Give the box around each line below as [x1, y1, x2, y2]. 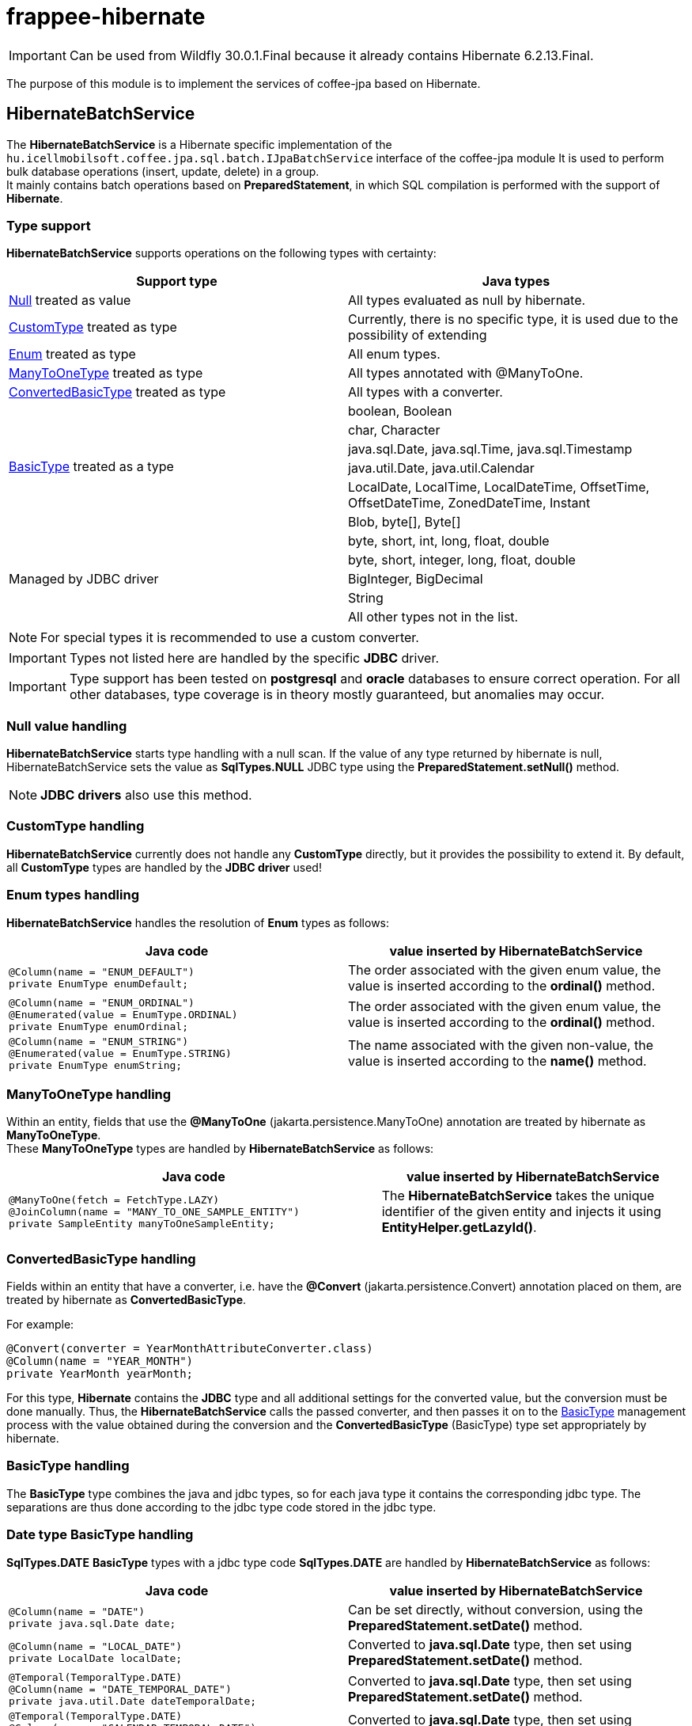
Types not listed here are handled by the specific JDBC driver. [69, 650, 440, 667]
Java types [482, 273, 550, 290]
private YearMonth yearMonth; [6, 1367, 194, 1381]
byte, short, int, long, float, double [348, 533, 550, 549]
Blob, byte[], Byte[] [348, 514, 461, 530]
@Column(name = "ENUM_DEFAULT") [9, 965, 195, 978]
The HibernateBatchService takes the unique [381, 1188, 655, 1204]
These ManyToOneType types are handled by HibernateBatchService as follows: [6, 1142, 434, 1156]
